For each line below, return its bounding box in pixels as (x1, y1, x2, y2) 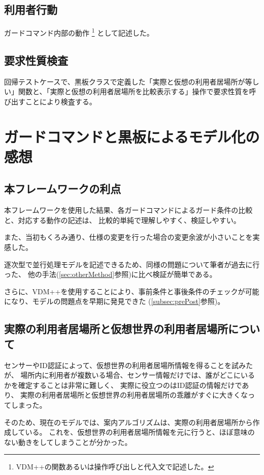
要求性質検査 (4, 52, 68, 68)
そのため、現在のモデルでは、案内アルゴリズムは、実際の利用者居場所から (4, 416, 253, 427)
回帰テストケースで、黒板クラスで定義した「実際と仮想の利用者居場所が (4, 76, 245, 87)
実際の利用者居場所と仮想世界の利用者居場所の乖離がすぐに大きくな (20, 389, 248, 400)
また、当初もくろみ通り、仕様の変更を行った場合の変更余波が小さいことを (4, 232, 253, 242)
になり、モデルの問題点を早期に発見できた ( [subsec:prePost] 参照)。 (4, 296, 225, 306)
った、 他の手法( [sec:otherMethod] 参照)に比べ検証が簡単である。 (4, 269, 217, 280)
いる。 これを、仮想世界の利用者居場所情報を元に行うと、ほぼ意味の (25, 427, 255, 437)
